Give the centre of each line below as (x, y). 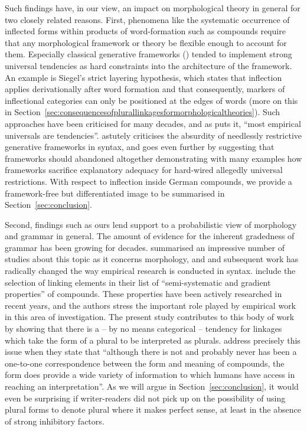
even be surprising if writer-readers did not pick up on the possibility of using (145, 398)
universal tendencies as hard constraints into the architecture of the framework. (148, 65)
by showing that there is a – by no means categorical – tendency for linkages (143, 329)
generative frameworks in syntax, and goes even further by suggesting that (140, 147)
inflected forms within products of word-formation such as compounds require (145, 31)
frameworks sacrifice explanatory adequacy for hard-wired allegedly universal (144, 170)
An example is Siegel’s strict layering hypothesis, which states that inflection (143, 77)
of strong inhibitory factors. (55, 421)
